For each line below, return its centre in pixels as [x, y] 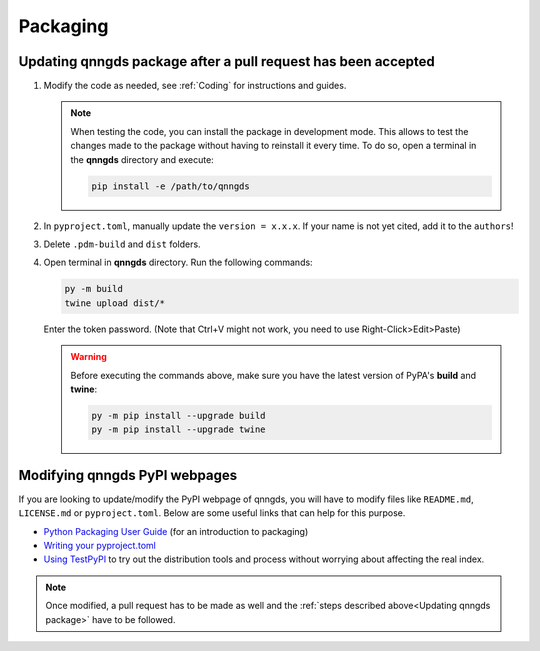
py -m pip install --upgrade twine [178, 429]
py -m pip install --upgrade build [178, 415]
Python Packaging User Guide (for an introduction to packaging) [176, 531]
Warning [88, 357]
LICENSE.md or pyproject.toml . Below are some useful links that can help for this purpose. [212, 513]
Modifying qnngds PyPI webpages [128, 475]
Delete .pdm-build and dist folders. [122, 244]
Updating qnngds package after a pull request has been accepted [226, 61]
